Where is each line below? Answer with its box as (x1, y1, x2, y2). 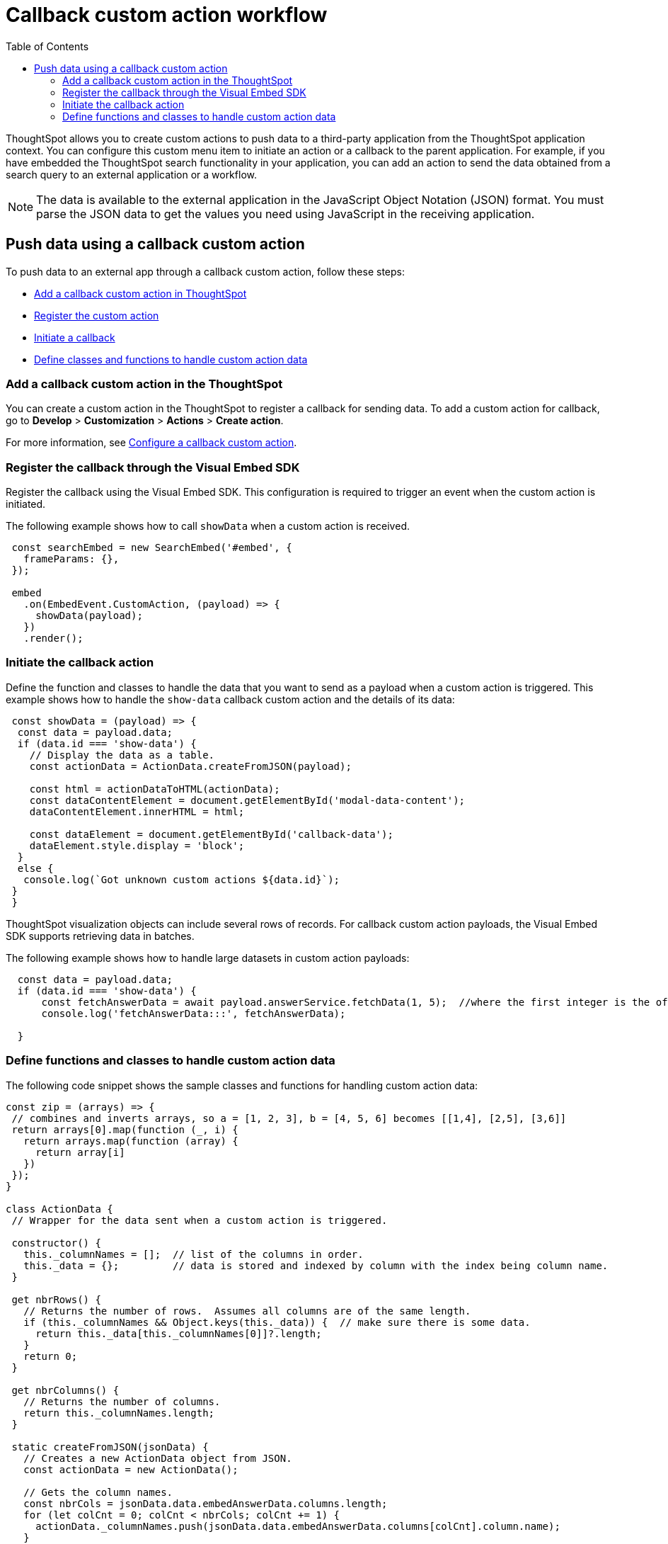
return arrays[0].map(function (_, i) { (11, 1123, 238, 1135)
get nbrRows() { (11, 1293, 101, 1305)
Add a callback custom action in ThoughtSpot (34, 287, 247, 300)
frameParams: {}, (23, 553, 120, 565)
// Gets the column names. (23, 1486, 173, 1498)
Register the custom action (34, 309, 159, 322)
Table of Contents (6, 40, 89, 52)
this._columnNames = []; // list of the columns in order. (23, 1248, 364, 1260)
